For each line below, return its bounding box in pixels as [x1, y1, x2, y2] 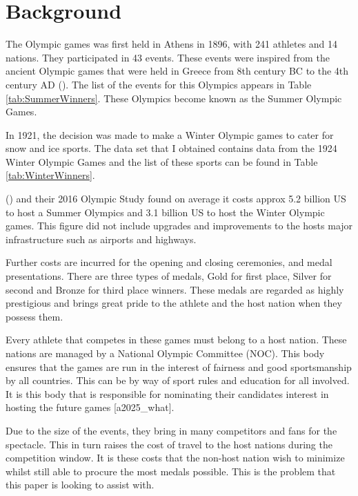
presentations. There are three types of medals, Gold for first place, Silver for [6, 269, 332, 283]
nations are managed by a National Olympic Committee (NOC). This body [6, 346, 325, 360]
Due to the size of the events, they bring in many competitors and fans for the [6, 423, 337, 437]
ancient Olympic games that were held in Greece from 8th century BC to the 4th [6, 64, 349, 78]
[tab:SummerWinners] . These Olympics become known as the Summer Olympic [6, 90, 342, 105]
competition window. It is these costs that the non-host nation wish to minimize [6, 450, 345, 465]
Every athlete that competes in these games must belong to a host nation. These [6, 332, 347, 347]
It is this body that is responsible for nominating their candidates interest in [6, 386, 329, 401]
